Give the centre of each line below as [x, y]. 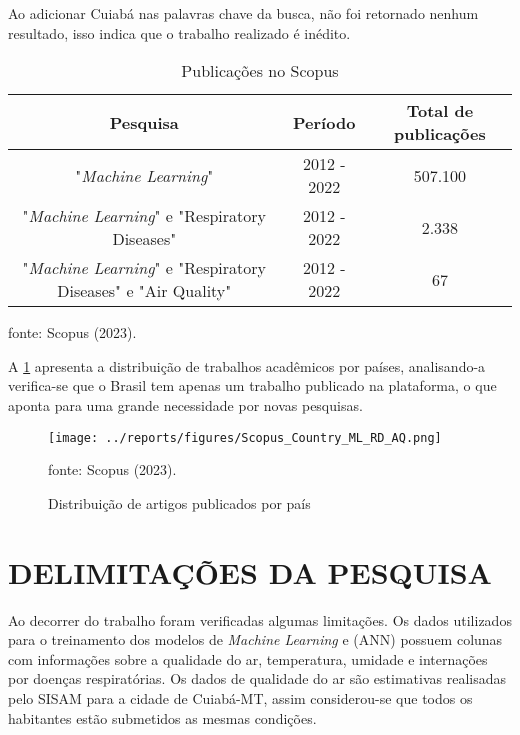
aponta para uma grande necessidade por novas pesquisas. [185, 404]
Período [324, 122]
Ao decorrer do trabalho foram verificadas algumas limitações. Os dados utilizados [260, 619]
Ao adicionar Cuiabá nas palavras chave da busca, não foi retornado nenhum [243, 13]
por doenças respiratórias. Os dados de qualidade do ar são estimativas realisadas [257, 678]
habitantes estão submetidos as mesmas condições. [162, 717]
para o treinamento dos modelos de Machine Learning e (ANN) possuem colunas [255, 639]
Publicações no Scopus [260, 71]
